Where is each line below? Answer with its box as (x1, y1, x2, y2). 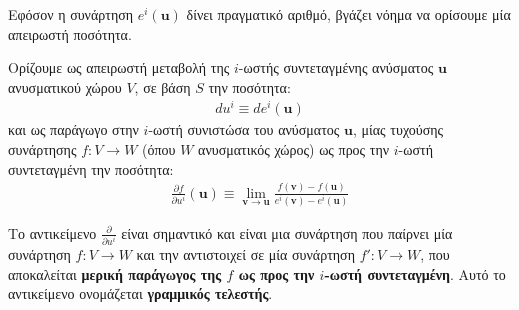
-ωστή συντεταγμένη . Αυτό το (324, 263, 506, 284)
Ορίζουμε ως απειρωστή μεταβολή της (8, 57, 230, 78)
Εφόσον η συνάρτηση (8, 4, 134, 24)
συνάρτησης (8, 139, 77, 160)
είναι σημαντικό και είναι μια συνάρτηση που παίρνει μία (121, 222, 453, 243)
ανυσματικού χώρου (8, 76, 122, 97)
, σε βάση (134, 76, 191, 97)
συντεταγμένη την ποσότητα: (8, 158, 174, 179)
